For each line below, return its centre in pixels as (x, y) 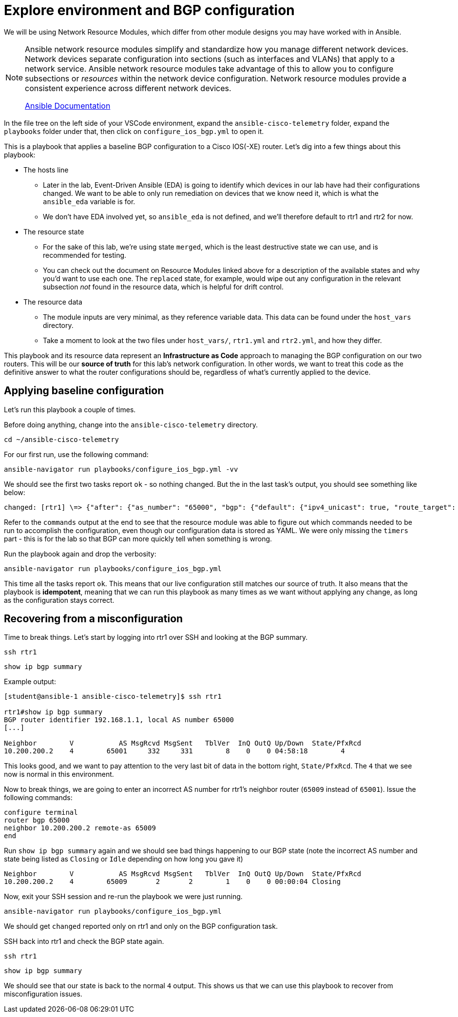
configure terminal (41, 813)
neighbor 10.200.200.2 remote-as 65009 (80, 828)
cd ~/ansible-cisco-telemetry (62, 439)
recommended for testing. (85, 255)
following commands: (38, 798)
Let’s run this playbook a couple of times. (70, 409)
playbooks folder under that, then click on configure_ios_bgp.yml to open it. (134, 131)
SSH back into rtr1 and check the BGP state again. (84, 941)
